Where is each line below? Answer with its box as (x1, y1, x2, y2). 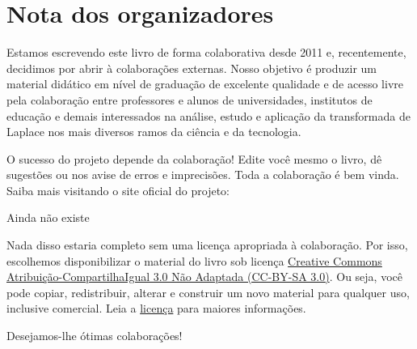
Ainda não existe (6, 209, 90, 226)
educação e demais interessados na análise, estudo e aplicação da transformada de (6, 107, 411, 124)
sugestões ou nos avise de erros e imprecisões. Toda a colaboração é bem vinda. (6, 166, 399, 183)
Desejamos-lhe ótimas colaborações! (6, 327, 183, 344)
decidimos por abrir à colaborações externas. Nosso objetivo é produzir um (6, 59, 377, 76)
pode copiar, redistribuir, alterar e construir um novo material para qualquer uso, (6, 283, 410, 300)
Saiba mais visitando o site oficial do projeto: (6, 181, 230, 198)
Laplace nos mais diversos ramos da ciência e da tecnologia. (6, 123, 301, 140)
